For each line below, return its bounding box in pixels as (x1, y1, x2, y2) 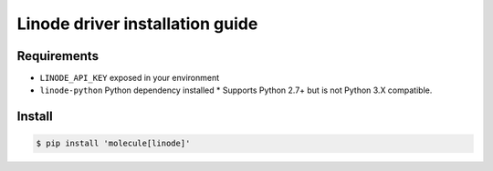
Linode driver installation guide (16, 14, 258, 34)
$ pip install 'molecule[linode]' (36, 138, 191, 149)
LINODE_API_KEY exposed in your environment (39, 73, 220, 84)
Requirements (16, 48, 100, 64)
